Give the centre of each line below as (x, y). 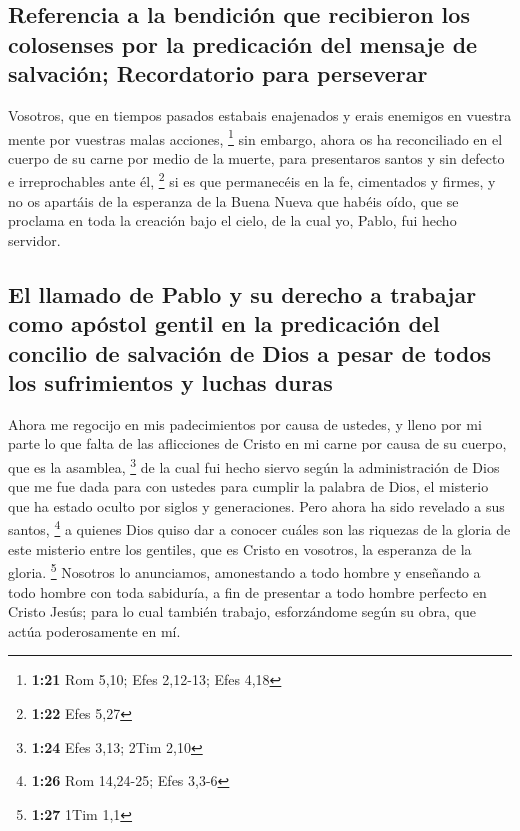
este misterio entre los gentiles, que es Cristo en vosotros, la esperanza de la (240, 548)
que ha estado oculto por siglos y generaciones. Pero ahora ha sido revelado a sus (256, 505)
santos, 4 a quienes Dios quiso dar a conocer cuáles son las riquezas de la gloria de (259, 528)
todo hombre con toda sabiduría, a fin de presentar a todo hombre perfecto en (247, 591)
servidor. (34, 239)
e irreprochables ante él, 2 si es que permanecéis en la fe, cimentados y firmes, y (252, 180)
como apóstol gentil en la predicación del (224, 323)
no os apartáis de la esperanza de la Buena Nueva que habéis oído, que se (233, 200)
